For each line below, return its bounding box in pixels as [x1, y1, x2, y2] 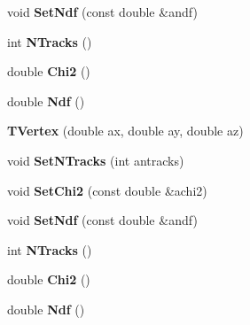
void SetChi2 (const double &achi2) [7, 181, 207, 199]
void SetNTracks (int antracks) [7, 151, 184, 169]
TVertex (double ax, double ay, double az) [7, 121, 244, 140]
